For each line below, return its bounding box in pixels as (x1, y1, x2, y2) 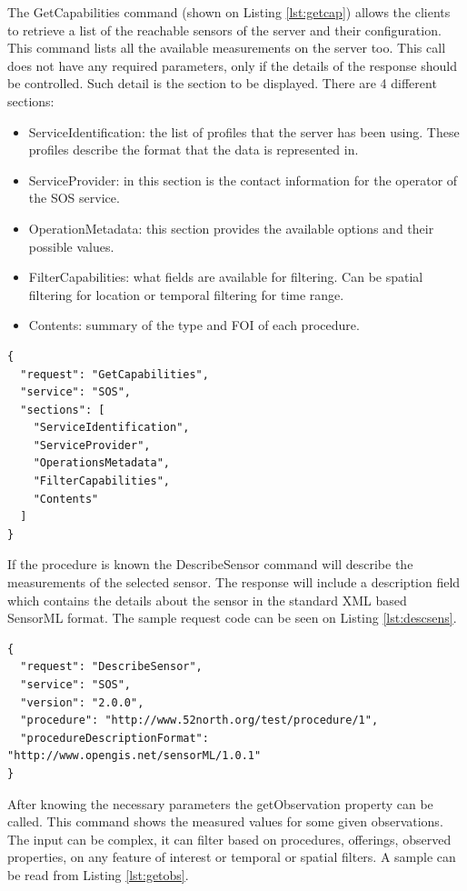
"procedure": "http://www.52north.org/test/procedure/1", (20, 714, 379, 727)
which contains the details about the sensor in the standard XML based (7, 590, 407, 609)
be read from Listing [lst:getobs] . (7, 865, 189, 884)
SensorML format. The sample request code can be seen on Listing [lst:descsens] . (7, 608, 457, 627)
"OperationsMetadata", (33, 456, 170, 470)
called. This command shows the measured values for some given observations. (7, 812, 443, 831)
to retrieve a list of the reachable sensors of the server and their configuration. (7, 20, 442, 39)
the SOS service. (28, 188, 120, 207)
